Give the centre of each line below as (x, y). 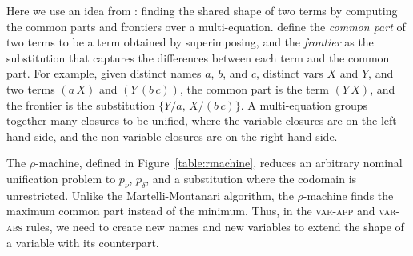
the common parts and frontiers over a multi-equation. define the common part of (206, 26)
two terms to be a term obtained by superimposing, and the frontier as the (190, 42)
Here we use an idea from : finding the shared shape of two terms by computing (202, 10)
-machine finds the (348, 195)
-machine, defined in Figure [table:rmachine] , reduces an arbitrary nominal (219, 163)
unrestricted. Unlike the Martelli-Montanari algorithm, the (150, 195)
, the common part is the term (254, 88)
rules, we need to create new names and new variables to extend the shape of (215, 226)
